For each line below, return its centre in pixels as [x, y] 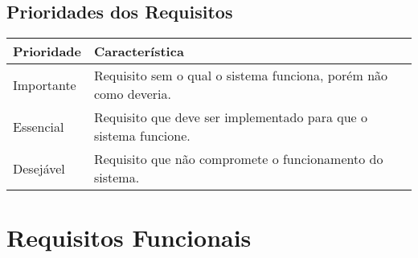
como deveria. [133, 94]
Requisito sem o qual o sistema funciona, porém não [241, 76]
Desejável [39, 168]
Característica [139, 51]
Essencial [39, 126]
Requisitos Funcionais [129, 238]
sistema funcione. [142, 136]
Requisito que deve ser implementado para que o [231, 117]
